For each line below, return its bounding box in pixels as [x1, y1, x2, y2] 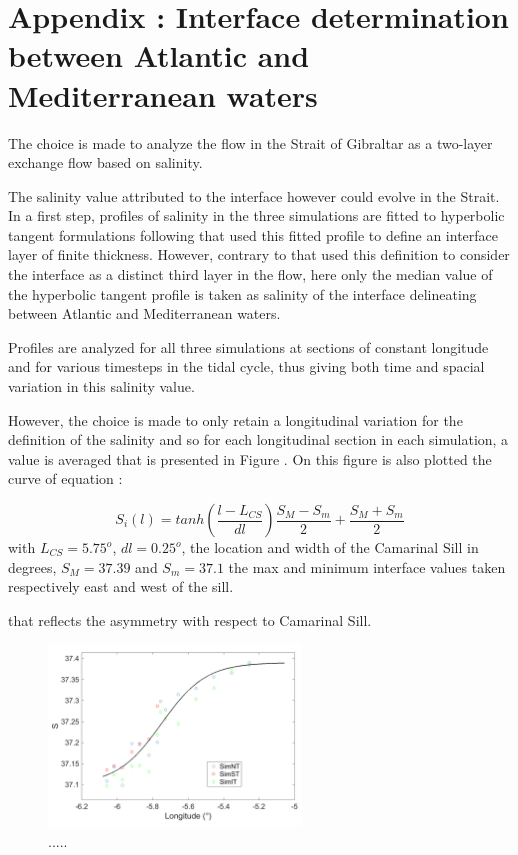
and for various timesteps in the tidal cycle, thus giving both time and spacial [8, 356, 485, 377]
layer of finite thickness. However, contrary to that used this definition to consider [8, 244, 510, 265]
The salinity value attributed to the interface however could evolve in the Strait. [8, 185, 500, 206]
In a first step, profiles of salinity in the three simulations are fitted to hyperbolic [8, 205, 505, 226]
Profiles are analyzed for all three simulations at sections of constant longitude [8, 336, 489, 357]
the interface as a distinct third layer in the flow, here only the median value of [8, 264, 493, 285]
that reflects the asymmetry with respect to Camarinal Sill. [8, 609, 372, 630]
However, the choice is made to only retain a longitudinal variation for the [8, 409, 463, 430]
